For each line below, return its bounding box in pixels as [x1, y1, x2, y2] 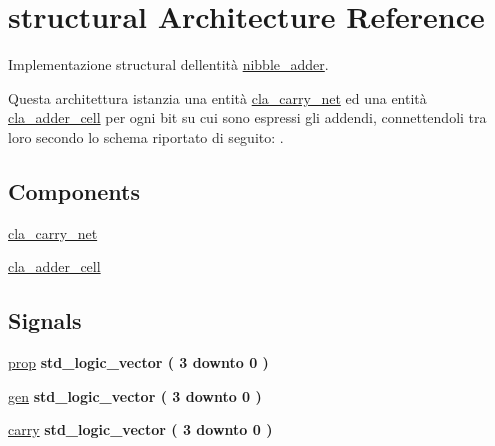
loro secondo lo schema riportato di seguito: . [8, 126, 284, 147]
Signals [8, 305, 82, 336]
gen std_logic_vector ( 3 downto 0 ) [8, 385, 262, 406]
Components [8, 175, 140, 206]
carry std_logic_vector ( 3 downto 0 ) [8, 419, 273, 440]
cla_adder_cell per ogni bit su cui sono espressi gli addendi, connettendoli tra [8, 107, 487, 128]
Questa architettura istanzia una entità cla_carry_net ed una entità [8, 87, 427, 108]
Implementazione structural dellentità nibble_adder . [8, 54, 329, 75]
